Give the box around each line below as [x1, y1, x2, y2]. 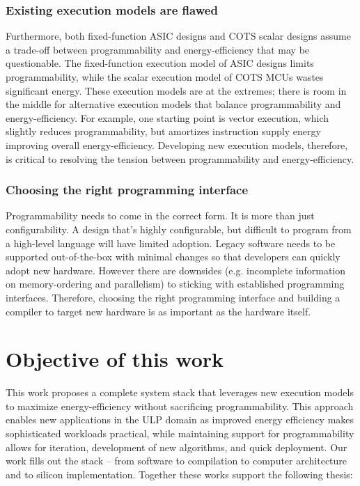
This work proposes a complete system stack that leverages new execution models [6, 385, 354, 400]
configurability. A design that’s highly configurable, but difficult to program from [6, 221, 352, 236]
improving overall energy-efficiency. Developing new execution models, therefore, [6, 137, 348, 152]
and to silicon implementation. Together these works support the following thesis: [6, 467, 353, 481]
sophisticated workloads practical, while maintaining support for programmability [6, 426, 354, 441]
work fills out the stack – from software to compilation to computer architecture [6, 453, 347, 468]
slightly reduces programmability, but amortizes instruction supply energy [6, 124, 321, 139]
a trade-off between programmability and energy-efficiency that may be [6, 42, 310, 56]
